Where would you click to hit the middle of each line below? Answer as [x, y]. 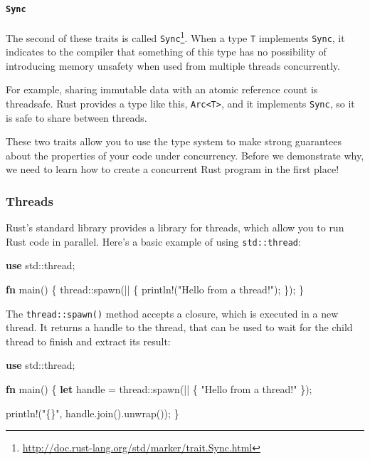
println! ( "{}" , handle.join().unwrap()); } [92, 413]
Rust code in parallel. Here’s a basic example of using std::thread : [153, 241]
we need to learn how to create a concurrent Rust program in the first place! [173, 169]
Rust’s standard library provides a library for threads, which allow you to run [175, 228]
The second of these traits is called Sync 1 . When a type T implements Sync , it [175, 36]
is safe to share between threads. [76, 117]
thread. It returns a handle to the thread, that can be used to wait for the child [179, 327]
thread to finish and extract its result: [88, 341]
